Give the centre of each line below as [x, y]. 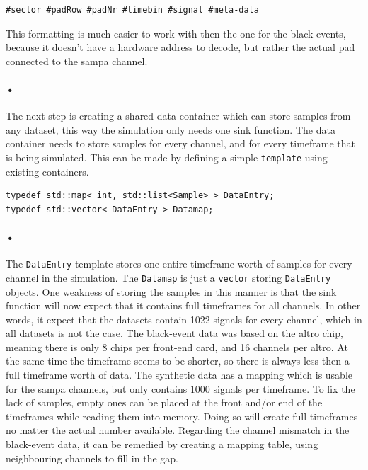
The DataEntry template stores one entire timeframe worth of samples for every [179, 264]
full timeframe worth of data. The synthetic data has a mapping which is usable [179, 375]
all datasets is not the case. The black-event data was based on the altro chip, [174, 333]
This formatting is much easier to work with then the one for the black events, [176, 33]
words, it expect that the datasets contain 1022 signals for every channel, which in [184, 319]
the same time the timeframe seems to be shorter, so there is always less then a [178, 361]
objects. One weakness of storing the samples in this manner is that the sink [171, 291]
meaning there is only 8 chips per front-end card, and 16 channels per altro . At [177, 346]
